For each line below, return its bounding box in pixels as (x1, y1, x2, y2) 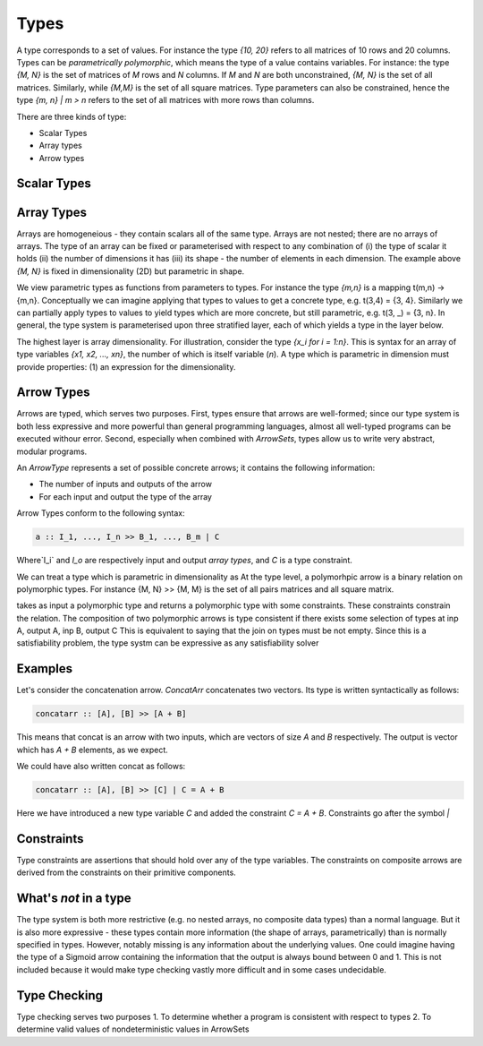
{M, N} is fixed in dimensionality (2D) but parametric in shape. (16, 265, 245, 277)
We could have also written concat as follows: (16, 761, 186, 772)
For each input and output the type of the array (38, 491, 212, 502)
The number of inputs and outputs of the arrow (38, 479, 212, 490)
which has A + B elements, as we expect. (16, 744, 169, 755)
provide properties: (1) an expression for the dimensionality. (16, 361, 236, 372)
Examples (16, 661, 73, 676)
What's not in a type (16, 891, 131, 906)
